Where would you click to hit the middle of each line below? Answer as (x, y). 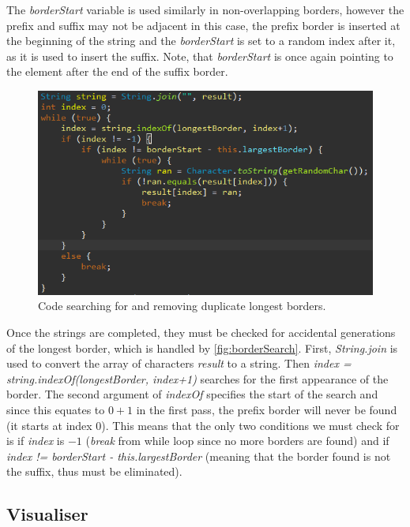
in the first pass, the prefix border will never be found (267, 409)
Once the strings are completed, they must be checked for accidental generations (201, 332)
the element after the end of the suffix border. (117, 71)
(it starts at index (49, 425)
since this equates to (56, 409)
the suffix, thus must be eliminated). (94, 471)
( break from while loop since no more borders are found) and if (237, 441)
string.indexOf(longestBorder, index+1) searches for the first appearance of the (197, 378)
